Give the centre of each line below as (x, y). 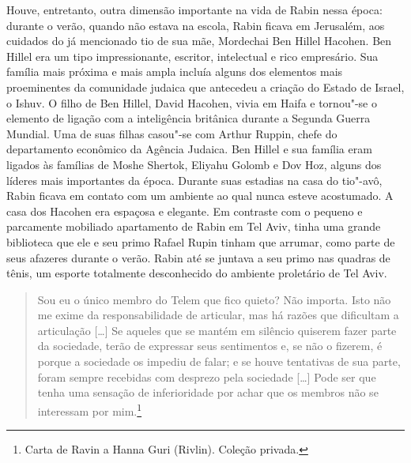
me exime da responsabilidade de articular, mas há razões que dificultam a (218, 315)
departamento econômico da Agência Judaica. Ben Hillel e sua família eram (189, 149)
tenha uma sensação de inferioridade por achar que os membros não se (208, 392)
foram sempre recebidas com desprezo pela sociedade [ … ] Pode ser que (207, 376)
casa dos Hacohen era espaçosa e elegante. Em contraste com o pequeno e (185, 211)
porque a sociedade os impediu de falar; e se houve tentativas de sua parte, (219, 361)
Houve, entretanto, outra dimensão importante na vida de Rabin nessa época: (194, 9)
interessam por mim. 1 (90, 409)
